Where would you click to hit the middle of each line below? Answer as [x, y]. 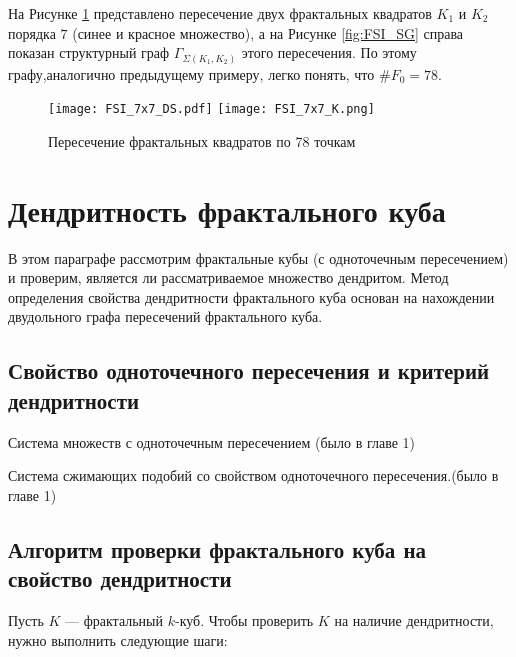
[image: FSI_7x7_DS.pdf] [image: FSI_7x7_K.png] [211, 109]
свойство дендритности [120, 578]
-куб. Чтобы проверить [244, 620]
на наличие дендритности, [414, 620]
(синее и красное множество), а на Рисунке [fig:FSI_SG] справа [268, 32]
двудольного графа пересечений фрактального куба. [165, 316]
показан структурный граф [89, 52]
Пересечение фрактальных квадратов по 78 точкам [202, 140]
